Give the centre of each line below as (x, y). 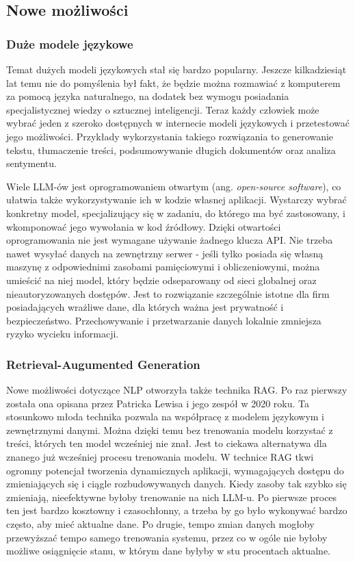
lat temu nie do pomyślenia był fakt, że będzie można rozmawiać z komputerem (173, 82)
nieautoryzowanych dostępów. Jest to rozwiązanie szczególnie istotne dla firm (168, 293)
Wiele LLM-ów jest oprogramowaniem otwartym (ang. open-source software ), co (174, 186)
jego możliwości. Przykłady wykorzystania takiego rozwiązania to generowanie (170, 136)
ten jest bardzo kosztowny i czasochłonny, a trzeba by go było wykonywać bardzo (177, 510)
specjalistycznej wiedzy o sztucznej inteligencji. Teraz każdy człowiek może (163, 109)
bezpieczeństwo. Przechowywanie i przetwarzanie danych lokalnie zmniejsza (164, 320)
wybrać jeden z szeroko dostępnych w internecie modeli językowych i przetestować (178, 123)
